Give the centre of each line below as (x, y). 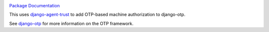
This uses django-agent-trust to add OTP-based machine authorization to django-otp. (97, 15)
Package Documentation (34, 6)
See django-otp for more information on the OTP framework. (71, 23)
